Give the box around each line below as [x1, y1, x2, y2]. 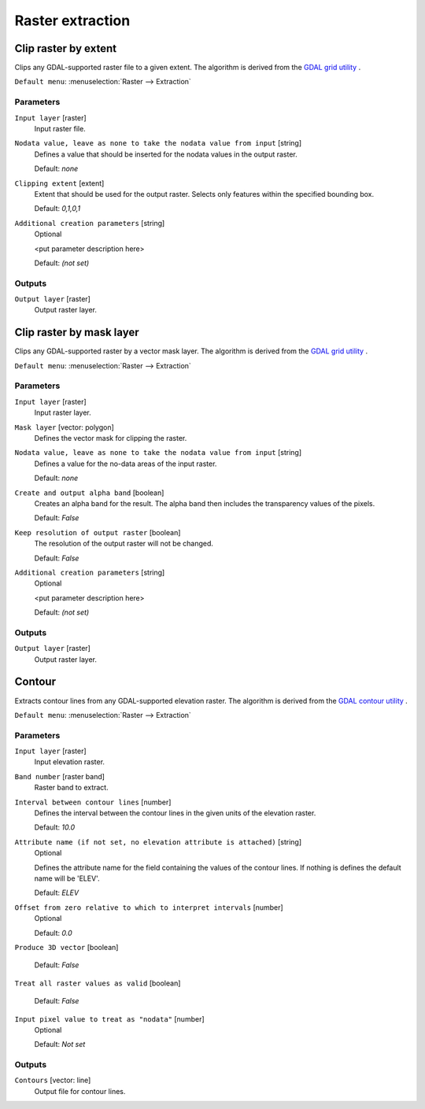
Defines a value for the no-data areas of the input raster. [34, 459, 217, 468]
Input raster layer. [34, 408, 91, 417]
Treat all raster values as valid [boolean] [14, 978, 181, 988]
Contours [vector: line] [14, 1075, 91, 1085]
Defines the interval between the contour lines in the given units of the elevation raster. [34, 808, 316, 818]
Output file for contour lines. [34, 1086, 126, 1096]
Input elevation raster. [34, 757, 105, 767]
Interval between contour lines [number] [14, 797, 172, 807]
